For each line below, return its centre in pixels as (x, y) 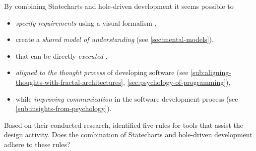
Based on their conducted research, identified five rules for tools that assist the (124, 125)
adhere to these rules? (37, 144)
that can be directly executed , (62, 56)
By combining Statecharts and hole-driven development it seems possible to (119, 6)
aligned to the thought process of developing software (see (102, 72)
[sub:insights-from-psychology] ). (64, 108)
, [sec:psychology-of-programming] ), (177, 82)
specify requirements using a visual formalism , (86, 22)
